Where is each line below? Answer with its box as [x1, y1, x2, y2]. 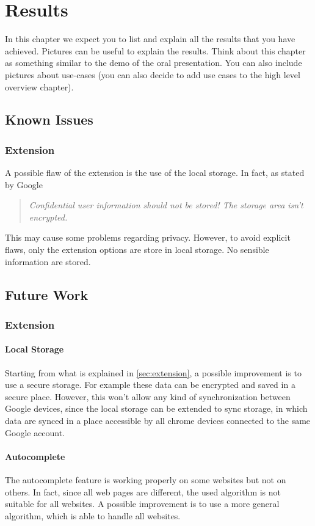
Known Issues [5, 110, 93, 129]
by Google [5, 178, 43, 191]
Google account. [5, 426, 65, 439]
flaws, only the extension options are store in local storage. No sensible [5, 243, 269, 256]
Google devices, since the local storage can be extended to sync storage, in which [5, 402, 308, 415]
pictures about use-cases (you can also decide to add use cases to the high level [5, 68, 300, 81]
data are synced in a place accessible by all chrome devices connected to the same [5, 414, 311, 427]
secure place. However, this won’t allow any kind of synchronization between [5, 390, 291, 403]
